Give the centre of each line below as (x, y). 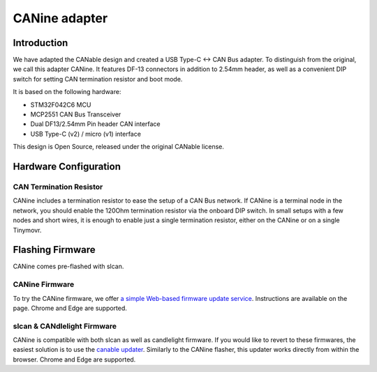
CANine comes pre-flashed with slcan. (68, 266)
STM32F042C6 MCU (61, 104)
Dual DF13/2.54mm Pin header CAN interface (95, 124)
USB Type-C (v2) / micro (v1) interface (86, 134)
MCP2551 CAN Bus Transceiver (76, 114)
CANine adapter (60, 18)
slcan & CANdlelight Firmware (65, 326)
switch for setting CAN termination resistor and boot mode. (98, 79)
